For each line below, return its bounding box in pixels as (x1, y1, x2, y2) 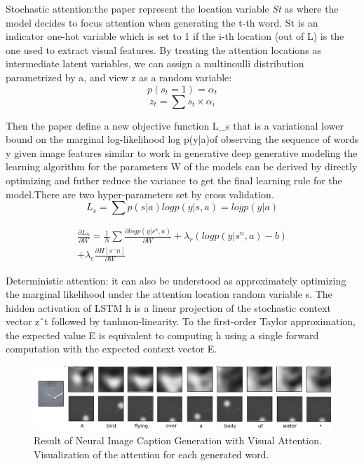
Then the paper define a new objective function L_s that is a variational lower (6, 118, 344, 132)
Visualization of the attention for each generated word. (34, 446, 269, 461)
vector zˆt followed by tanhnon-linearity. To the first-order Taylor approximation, (6, 314, 356, 329)
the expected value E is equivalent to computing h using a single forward (6, 327, 319, 342)
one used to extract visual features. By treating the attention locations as (6, 42, 321, 57)
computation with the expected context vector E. (6, 341, 217, 356)
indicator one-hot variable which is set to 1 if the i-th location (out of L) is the (6, 29, 344, 43)
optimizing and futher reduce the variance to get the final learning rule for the (6, 172, 342, 187)
